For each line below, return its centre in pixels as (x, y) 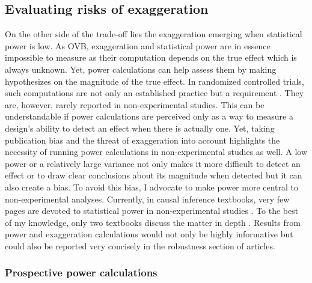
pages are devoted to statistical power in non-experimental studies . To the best (152, 211)
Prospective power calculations (81, 272)
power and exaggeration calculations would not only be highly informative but (149, 234)
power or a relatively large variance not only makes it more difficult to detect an (153, 163)
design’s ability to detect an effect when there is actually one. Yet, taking (140, 128)
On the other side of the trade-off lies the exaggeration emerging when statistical (154, 34)
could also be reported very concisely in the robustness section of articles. (140, 245)
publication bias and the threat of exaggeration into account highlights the (142, 140)
